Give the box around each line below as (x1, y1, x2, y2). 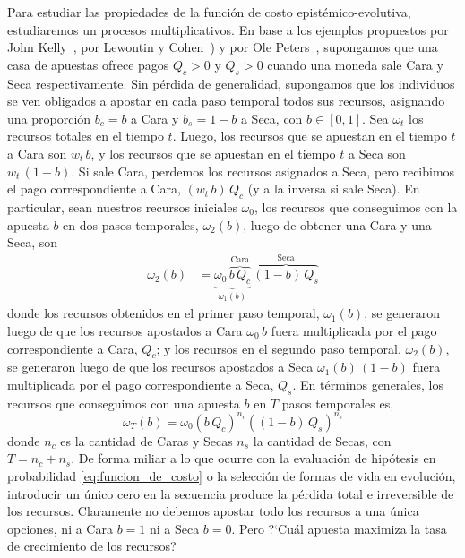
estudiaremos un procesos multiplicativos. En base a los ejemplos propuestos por (7, 20, 449, 39)
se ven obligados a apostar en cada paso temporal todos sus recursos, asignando (7, 91, 445, 110)
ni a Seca (149, 519, 200, 537)
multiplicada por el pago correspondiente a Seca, (7, 375, 274, 393)
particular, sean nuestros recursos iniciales (7, 197, 237, 216)
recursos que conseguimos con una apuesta (7, 393, 240, 412)
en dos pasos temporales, (63, 215, 199, 234)
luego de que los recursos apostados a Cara (7, 322, 243, 340)
